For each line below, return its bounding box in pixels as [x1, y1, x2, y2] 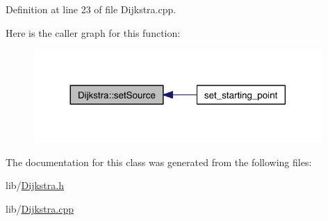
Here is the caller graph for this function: [6, 25, 181, 40]
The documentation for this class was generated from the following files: [6, 154, 312, 169]
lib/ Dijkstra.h [6, 178, 64, 193]
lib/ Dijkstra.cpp [6, 201, 74, 215]
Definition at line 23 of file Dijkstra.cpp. [6, 2, 177, 16]
